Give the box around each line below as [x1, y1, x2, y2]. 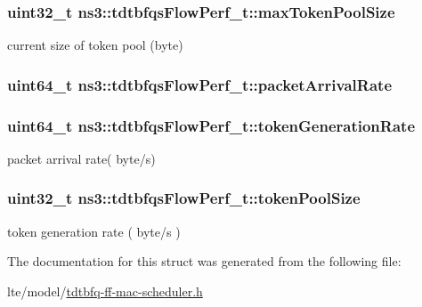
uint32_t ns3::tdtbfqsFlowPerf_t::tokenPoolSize [7, 187, 361, 209]
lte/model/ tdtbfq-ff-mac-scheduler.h [7, 281, 203, 300]
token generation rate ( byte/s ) [7, 222, 181, 240]
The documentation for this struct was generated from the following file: [7, 252, 402, 271]
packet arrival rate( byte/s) [7, 149, 156, 167]
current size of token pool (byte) [7, 36, 183, 54]
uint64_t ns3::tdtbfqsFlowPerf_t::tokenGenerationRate [7, 114, 416, 136]
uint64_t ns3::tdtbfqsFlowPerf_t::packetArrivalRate [7, 73, 392, 95]
